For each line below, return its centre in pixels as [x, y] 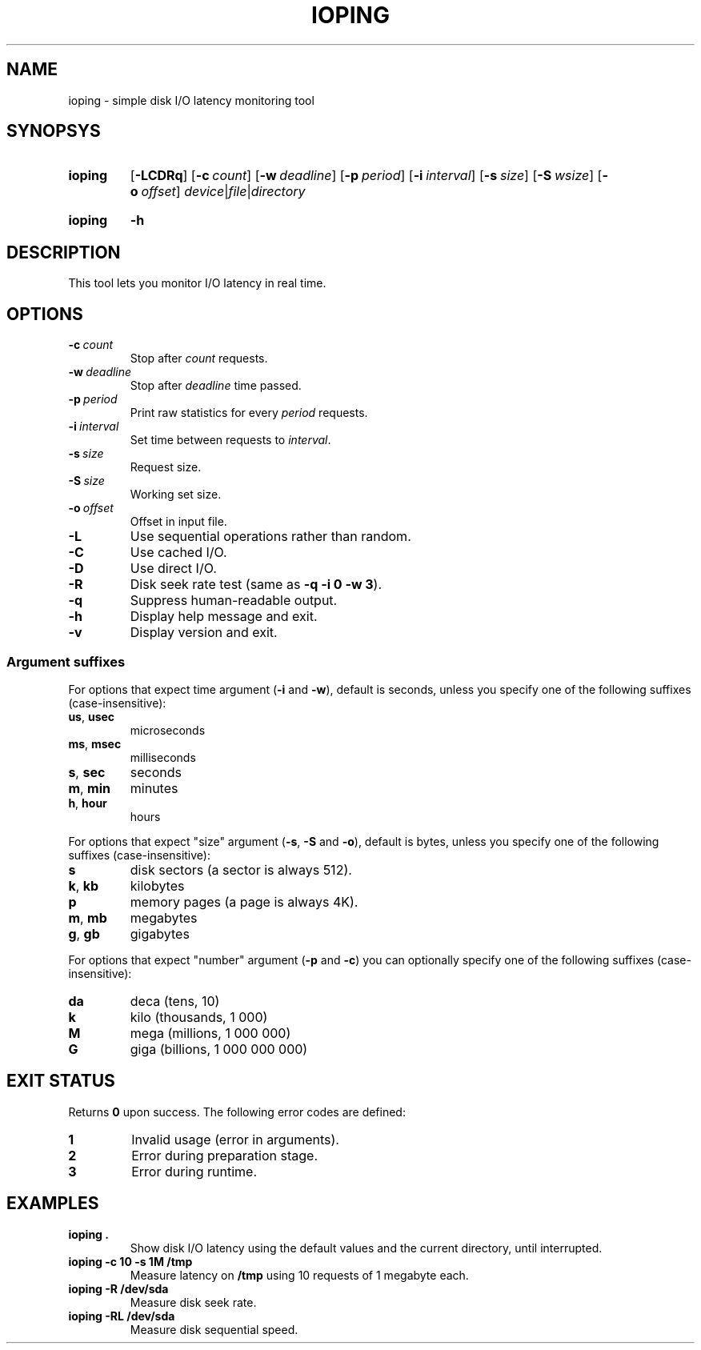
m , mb [88, 917]
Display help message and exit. [224, 617]
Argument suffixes [66, 661]
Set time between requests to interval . [230, 440]
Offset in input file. [178, 522]
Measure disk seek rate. [193, 1302]
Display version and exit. [204, 633]
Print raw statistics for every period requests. [249, 413]
